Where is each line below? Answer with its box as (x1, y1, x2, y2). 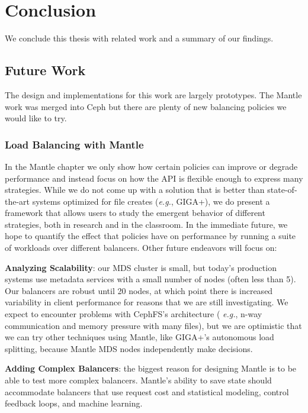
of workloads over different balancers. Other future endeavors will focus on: (5, 241, 277, 254)
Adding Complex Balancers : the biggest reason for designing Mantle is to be (5, 362, 297, 375)
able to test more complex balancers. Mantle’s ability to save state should (5, 374, 272, 386)
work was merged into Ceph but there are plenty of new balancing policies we (5, 100, 287, 112)
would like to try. (5, 112, 67, 124)
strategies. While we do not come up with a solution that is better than (5, 183, 265, 196)
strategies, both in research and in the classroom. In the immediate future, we (5, 218, 288, 230)
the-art (5, 195, 30, 207)
